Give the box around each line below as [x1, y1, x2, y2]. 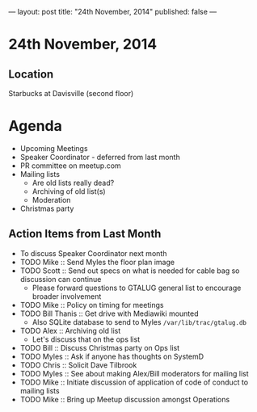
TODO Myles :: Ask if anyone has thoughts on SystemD [19, 351, 204, 361]
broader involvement [32, 291, 102, 301]
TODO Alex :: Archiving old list [19, 326, 121, 335]
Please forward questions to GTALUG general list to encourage [32, 283, 242, 292]
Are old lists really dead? [32, 178, 115, 187]
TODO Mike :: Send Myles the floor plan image [19, 257, 175, 267]
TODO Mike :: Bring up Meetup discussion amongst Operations [19, 394, 230, 404]
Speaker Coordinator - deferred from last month [19, 152, 180, 162]
